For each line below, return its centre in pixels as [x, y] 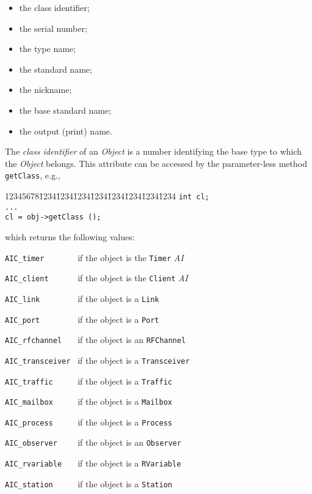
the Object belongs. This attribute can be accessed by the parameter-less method [156, 163]
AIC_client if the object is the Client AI [96, 278]
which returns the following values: [70, 236]
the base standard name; [65, 110]
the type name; [47, 49]
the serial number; [53, 28]
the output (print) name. [66, 131]
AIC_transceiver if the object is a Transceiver [97, 360]
